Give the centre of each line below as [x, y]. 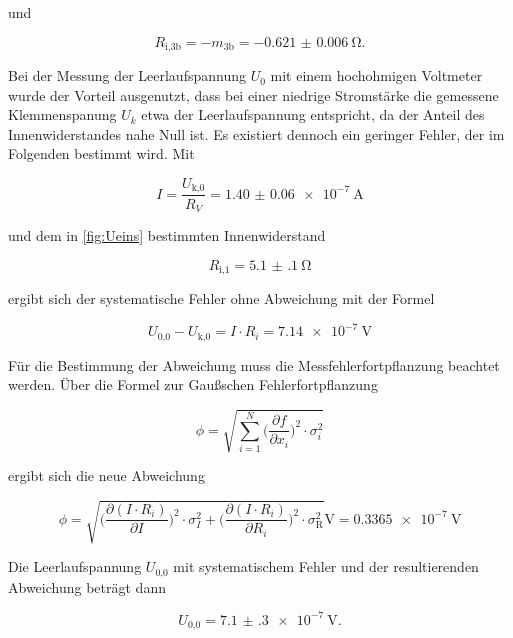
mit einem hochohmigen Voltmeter [376, 75]
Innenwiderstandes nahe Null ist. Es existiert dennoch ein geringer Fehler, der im [256, 133]
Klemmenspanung [62, 114]
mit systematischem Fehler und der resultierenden [326, 566]
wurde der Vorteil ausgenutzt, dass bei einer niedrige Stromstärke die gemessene [253, 94]
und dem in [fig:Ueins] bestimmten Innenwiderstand [167, 234]
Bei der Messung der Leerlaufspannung [127, 75]
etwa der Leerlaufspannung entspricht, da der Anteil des [313, 114]
